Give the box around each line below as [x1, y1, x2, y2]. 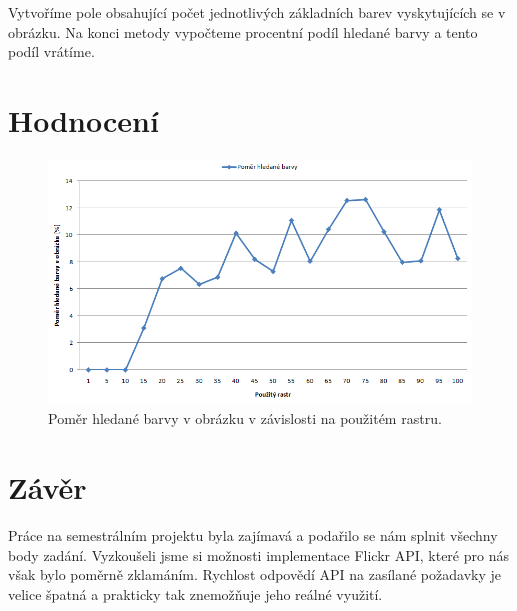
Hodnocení [8, 99, 159, 140]
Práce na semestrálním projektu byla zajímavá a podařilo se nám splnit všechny [8, 524, 498, 545]
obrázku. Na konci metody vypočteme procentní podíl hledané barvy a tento [8, 21, 478, 42]
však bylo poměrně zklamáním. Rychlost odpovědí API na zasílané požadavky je [8, 564, 501, 585]
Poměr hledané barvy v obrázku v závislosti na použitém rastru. [48, 408, 442, 429]
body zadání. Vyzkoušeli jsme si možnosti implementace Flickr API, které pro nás [8, 544, 509, 565]
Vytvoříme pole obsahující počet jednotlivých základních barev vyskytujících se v [8, 2, 506, 22]
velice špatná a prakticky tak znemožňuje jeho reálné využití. [8, 583, 383, 604]
